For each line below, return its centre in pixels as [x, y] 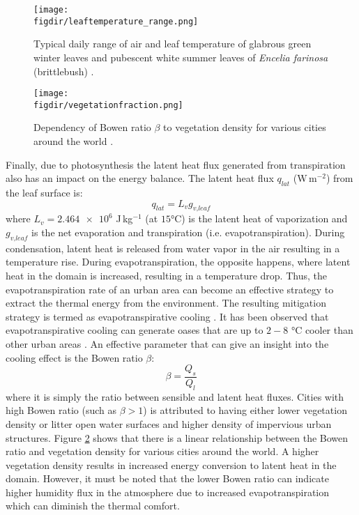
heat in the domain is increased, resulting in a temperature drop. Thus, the [166, 275]
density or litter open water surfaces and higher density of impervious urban [169, 423]
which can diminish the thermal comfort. [93, 506]
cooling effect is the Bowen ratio [74, 357]
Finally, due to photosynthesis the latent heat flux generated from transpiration [176, 164]
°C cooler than [322, 330]
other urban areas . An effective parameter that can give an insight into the [167, 343]
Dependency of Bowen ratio [92, 127]
